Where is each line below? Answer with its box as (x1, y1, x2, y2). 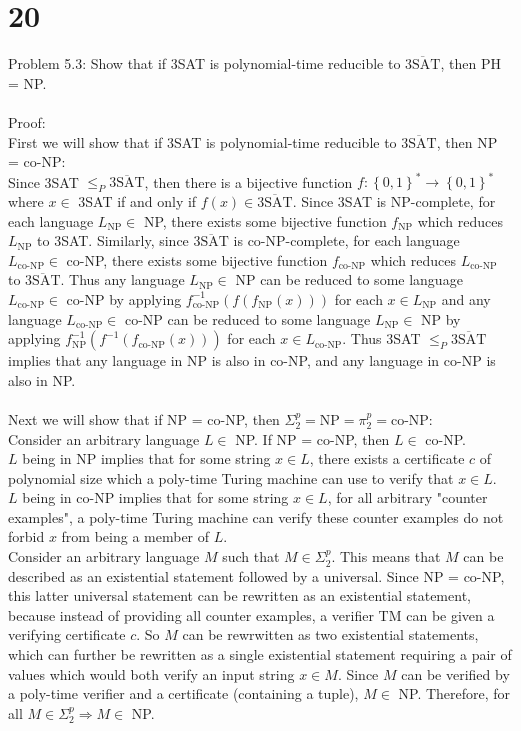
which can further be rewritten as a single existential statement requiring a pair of (8, 644, 512, 665)
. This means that (331, 546, 441, 567)
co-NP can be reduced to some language (124, 308, 371, 329)
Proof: (8, 111, 46, 132)
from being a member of (61, 526, 210, 547)
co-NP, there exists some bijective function (66, 249, 328, 270)
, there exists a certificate (309, 448, 465, 469)
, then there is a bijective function (144, 171, 353, 192)
